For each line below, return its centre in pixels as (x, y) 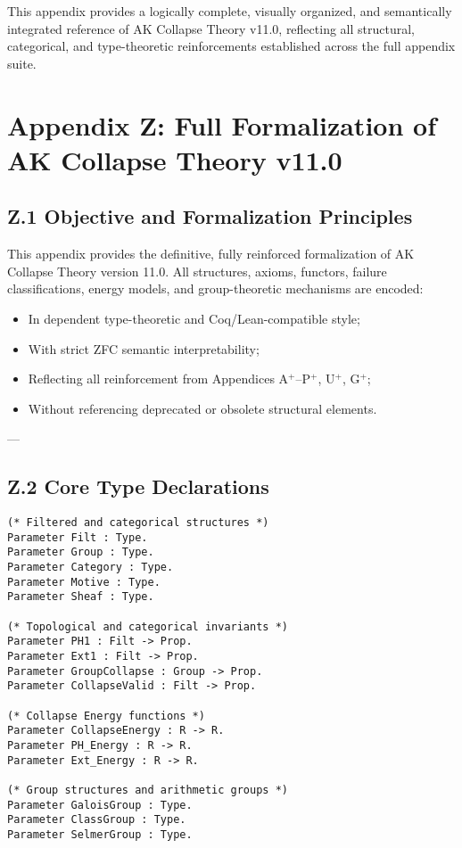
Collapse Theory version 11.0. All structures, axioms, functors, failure (197, 271)
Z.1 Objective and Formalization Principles (210, 216)
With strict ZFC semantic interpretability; (144, 348)
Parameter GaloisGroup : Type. (100, 805)
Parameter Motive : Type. (84, 582)
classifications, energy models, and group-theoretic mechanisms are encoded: (215, 288)
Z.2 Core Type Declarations (138, 486)
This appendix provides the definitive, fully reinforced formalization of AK (211, 254)
